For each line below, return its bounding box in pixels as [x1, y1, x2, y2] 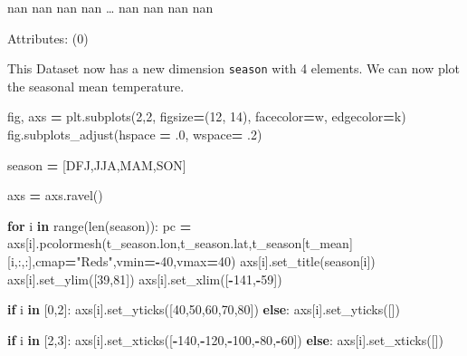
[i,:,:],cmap [7, 252, 65, 270]
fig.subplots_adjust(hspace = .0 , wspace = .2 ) [7, 125, 262, 144]
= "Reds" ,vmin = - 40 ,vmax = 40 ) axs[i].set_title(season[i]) [64, 252, 376, 270]
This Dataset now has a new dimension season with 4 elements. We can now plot [7, 59, 461, 78]
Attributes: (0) [7, 28, 89, 47]
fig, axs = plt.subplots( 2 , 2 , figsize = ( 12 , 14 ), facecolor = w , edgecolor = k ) [7, 107, 406, 126]
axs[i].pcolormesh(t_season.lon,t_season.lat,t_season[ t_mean [7, 234, 349, 253]
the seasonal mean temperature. [7, 76, 185, 95]
